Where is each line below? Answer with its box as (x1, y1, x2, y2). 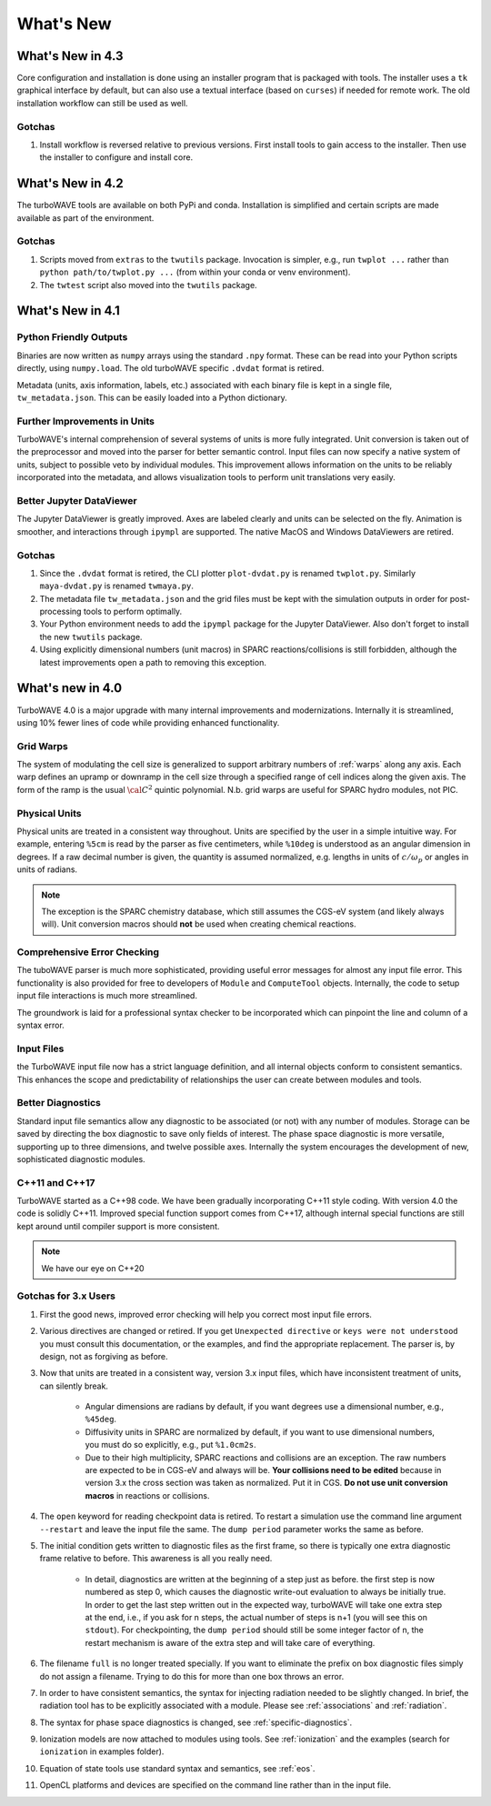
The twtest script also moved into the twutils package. (39, 279, 258, 290)
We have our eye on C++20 (41, 1262, 145, 1273)
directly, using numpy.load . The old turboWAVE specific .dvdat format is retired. (16, 363, 325, 374)
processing (39, 606, 82, 617)
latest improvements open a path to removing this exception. (39, 657, 267, 667)
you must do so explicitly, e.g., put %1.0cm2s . (85, 1440, 256, 1450)
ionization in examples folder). (39, 1746, 165, 1757)
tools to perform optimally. (83, 606, 183, 617)
